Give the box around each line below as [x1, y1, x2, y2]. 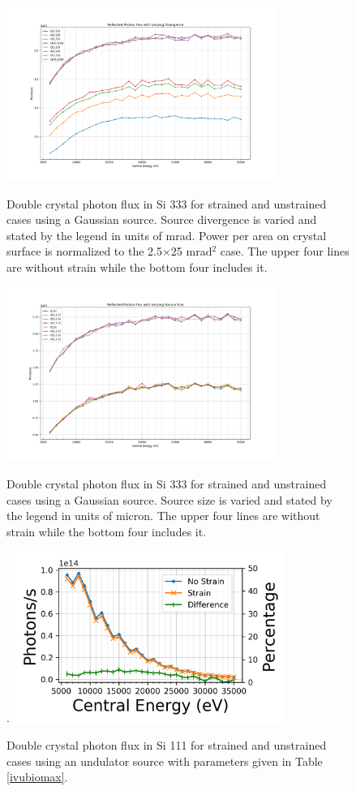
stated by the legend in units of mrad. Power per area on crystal [6, 226, 327, 243]
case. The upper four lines [220, 243, 350, 260]
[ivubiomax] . [6, 768, 68, 785]
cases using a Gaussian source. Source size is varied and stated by [6, 491, 332, 508]
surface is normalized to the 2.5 [6, 243, 162, 260]
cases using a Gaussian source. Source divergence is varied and [6, 211, 317, 228]
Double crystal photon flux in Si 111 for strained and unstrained [6, 737, 327, 754]
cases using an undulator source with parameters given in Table [6, 752, 323, 769]
